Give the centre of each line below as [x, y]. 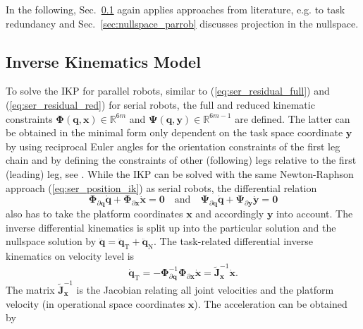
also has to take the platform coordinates [94, 214]
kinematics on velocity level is [70, 256]
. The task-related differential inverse [233, 241]
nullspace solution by [51, 241]
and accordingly [230, 214]
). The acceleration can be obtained [271, 303]
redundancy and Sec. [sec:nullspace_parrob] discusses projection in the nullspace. [182, 23]
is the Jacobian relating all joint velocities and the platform [205, 289]
